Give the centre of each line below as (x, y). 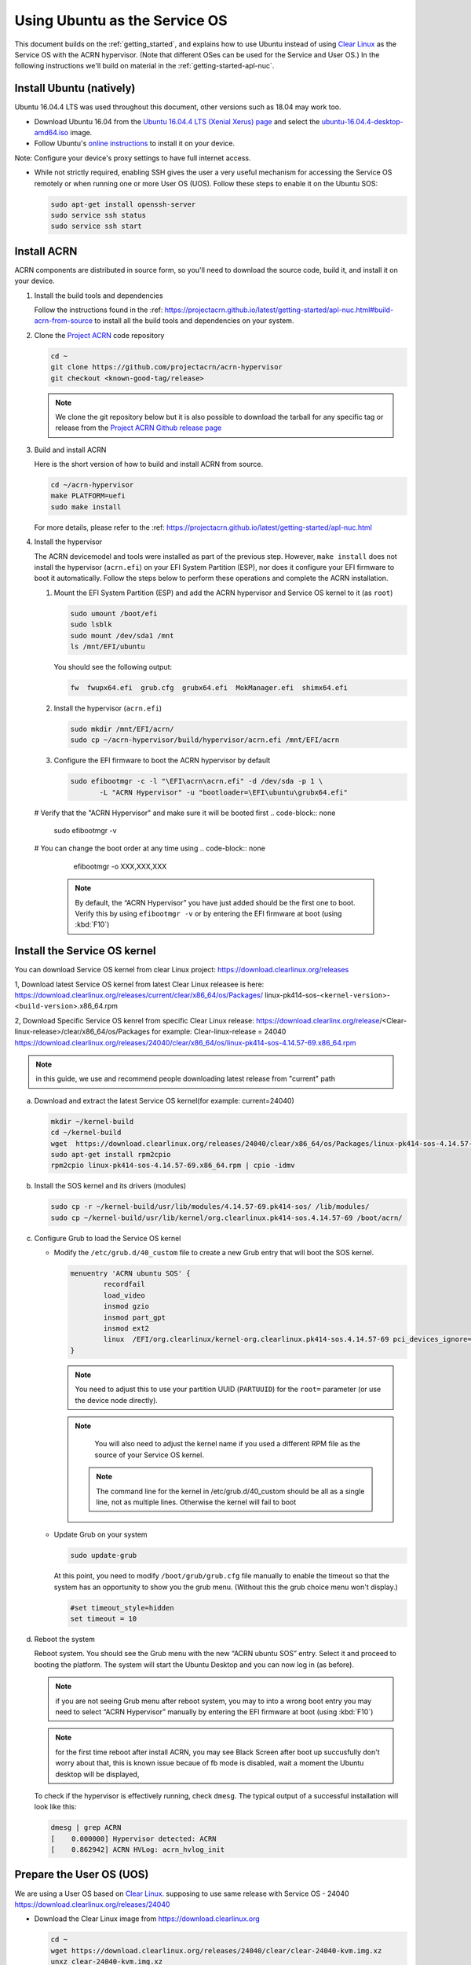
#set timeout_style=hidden (122, 1608)
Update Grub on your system (101, 1535)
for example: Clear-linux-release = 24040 (219, 1032)
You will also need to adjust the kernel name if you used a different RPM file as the (227, 1444)
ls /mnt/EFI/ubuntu (108, 646)
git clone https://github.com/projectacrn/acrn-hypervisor (166, 367)
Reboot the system (65, 1640)
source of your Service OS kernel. (149, 1455)
